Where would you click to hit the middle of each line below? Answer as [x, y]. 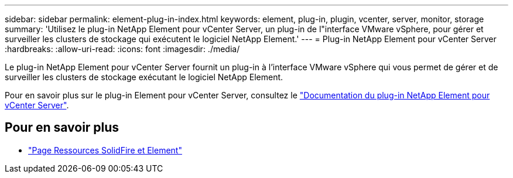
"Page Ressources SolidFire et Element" [105, 150]
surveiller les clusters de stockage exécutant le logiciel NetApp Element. [144, 77]
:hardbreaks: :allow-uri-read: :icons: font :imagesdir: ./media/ [122, 49]
